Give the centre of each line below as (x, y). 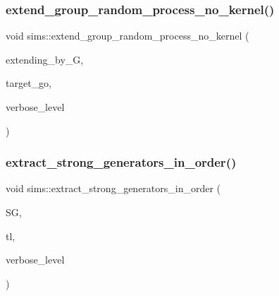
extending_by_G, (45, 59)
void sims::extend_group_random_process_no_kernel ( (128, 36)
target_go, (29, 83)
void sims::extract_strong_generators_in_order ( (113, 188)
